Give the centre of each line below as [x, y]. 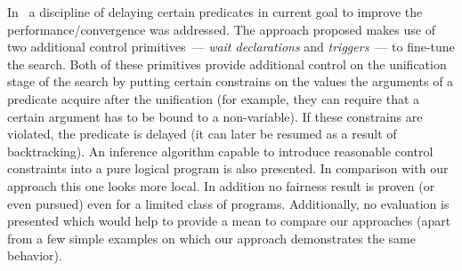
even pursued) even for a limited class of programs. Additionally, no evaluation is [228, 203]
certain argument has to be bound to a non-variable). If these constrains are [215, 116]
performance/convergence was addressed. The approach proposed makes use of [221, 29]
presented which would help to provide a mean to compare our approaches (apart [229, 221]
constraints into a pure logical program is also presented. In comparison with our [228, 168]
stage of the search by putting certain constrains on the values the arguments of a [231, 81]
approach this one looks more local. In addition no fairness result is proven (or [221, 185]
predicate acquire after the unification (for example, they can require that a [214, 98]
